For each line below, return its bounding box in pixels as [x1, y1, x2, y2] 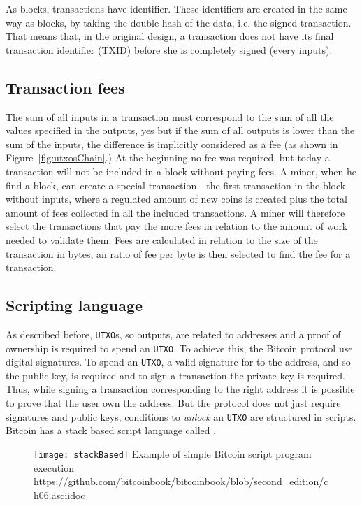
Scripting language [6, 294, 143, 316]
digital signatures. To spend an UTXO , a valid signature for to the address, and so [6, 354, 351, 369]
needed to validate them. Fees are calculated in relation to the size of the [6, 232, 318, 247]
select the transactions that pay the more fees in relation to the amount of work [6, 219, 348, 233]
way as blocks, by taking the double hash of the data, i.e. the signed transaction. [6, 15, 352, 29]
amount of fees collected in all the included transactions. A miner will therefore [6, 205, 345, 219]
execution [34, 460, 74, 475]
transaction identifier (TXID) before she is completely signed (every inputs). [6, 42, 333, 57]
